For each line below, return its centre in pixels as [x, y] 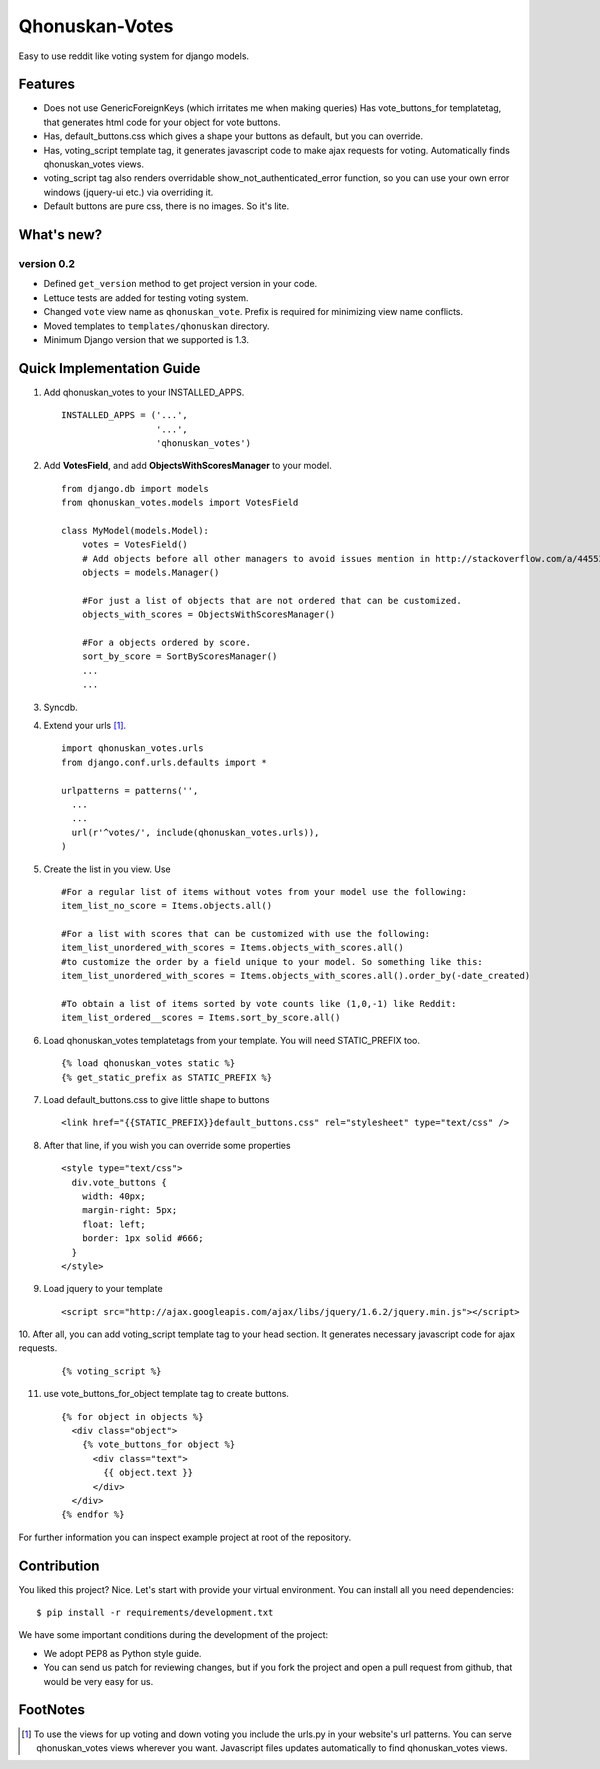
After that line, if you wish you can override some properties [167, 1145]
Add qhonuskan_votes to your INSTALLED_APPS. [144, 392]
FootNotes [51, 1710]
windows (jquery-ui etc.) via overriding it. [128, 192]
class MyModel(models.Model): [135, 530]
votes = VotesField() [135, 544]
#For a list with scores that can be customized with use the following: [246, 934]
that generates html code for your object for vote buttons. [162, 122]
